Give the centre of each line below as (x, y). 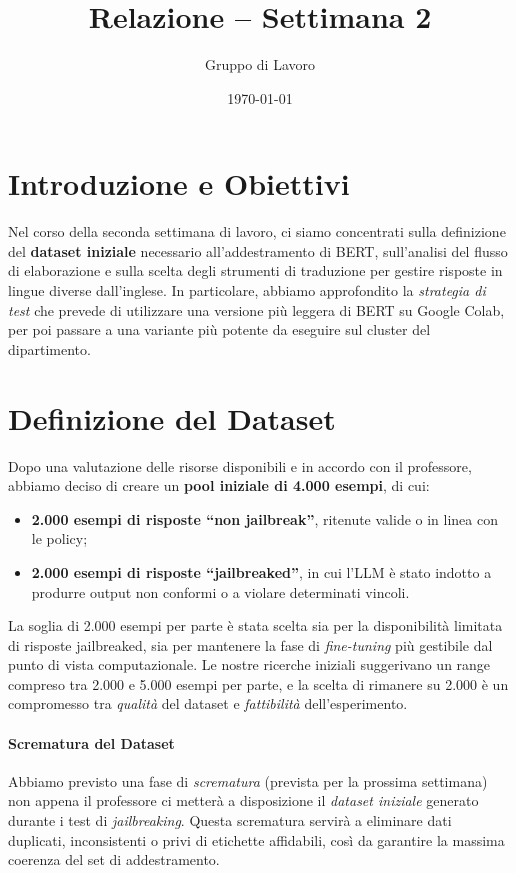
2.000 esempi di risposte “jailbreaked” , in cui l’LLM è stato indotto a (261, 571)
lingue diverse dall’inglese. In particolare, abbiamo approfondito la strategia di (247, 290)
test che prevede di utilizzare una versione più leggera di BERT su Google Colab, (256, 309)
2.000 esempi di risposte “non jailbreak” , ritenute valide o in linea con (265, 518)
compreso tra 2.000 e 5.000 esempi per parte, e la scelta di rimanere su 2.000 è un (258, 683)
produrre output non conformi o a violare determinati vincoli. (220, 591)
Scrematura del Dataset (91, 742)
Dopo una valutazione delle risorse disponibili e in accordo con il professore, (240, 465)
